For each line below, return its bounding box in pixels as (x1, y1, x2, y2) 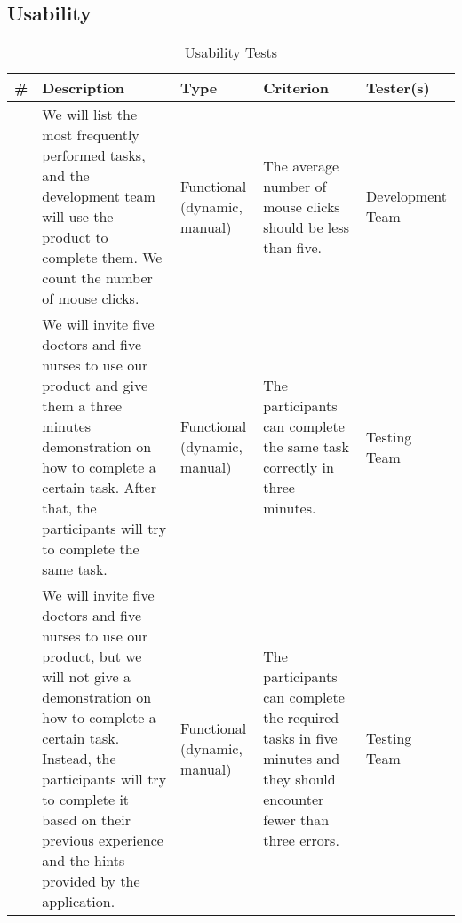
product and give (42, 375, 148, 396)
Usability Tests (184, 42, 278, 63)
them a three (42, 395, 123, 417)
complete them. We (42, 247, 163, 268)
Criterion (263, 77, 329, 99)
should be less (263, 216, 349, 237)
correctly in (263, 457, 334, 478)
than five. (263, 236, 323, 258)
